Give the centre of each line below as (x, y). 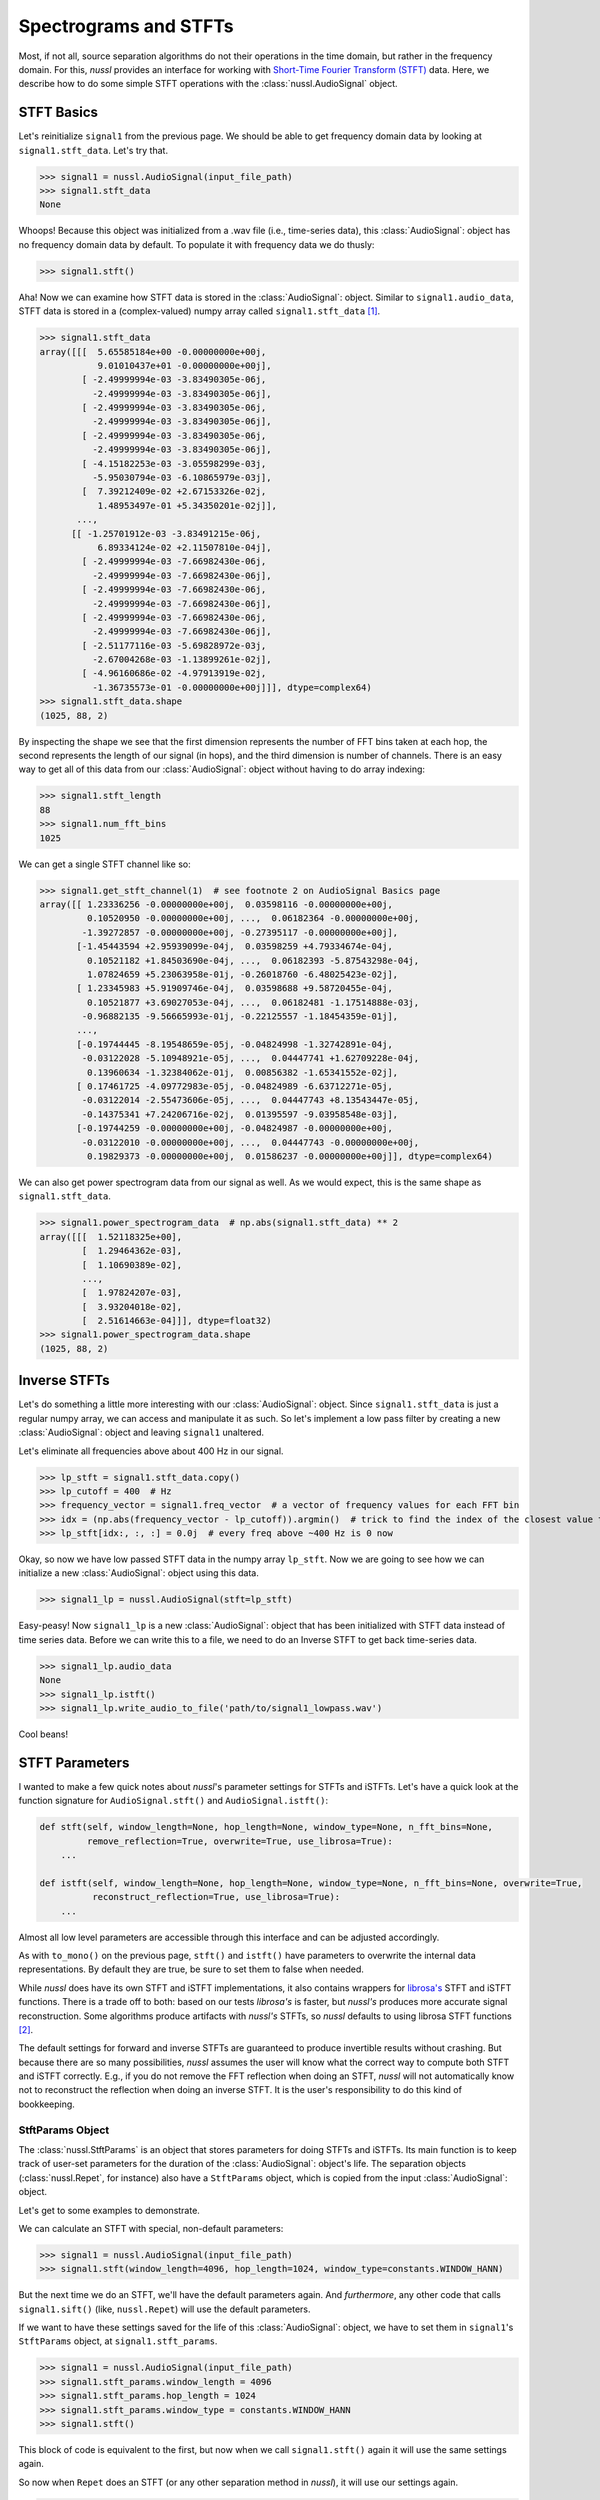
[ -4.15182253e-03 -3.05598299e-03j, (174, 463)
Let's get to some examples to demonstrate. (109, 2210)
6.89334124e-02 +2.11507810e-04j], (184, 547)
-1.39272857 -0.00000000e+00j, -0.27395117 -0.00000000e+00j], (240, 932)
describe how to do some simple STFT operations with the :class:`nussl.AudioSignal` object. (208, 84)
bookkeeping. (46, 2104)
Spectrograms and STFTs (126, 26)
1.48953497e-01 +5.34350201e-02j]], (187, 505)
